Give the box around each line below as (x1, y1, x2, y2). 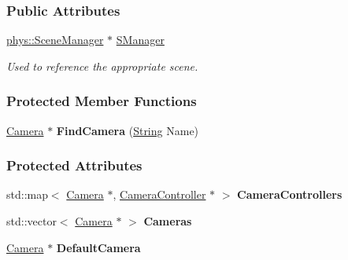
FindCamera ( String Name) (56, 122, 199, 138)
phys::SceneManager (6, 31, 104, 48)
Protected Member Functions (6, 91, 197, 111)
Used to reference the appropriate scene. (6, 57, 198, 74)
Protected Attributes (6, 156, 143, 175)
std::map (6, 186, 48, 203)
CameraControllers (237, 186, 342, 203)
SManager (116, 31, 165, 48)
